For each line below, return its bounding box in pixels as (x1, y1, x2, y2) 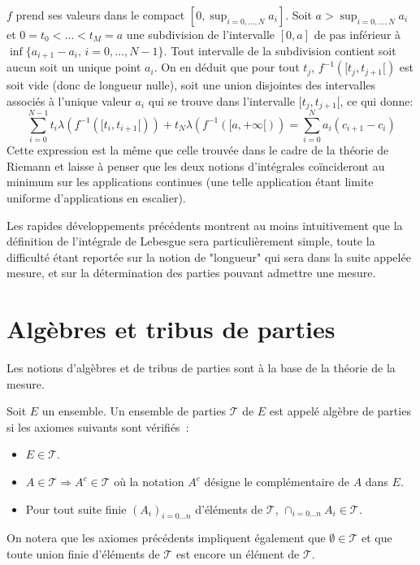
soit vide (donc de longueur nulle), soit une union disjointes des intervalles (6, 76, 376, 93)
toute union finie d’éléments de (6, 545, 160, 563)
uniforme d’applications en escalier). (6, 189, 186, 206)
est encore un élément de (175, 545, 300, 563)
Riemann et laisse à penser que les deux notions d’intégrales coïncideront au (6, 157, 385, 174)
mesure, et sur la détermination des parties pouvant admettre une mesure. (6, 264, 376, 281)
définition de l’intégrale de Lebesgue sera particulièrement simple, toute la (6, 233, 375, 250)
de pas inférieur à (314, 26, 401, 42)
